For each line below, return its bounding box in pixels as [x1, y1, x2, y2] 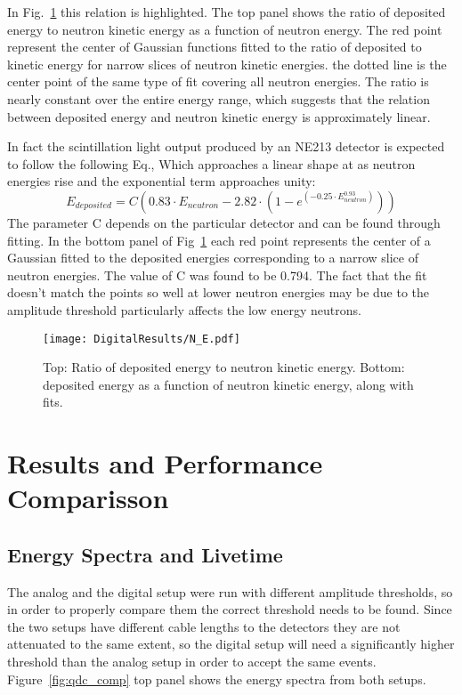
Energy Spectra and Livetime [7, 540, 283, 568]
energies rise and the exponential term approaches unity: [7, 172, 316, 190]
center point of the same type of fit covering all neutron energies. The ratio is [7, 72, 429, 91]
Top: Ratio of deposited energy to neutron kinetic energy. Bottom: [43, 358, 405, 376]
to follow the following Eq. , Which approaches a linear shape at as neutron [7, 154, 416, 173]
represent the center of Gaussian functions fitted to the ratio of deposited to [7, 37, 422, 56]
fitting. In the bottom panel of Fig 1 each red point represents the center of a [7, 230, 431, 249]
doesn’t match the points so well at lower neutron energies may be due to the [7, 283, 430, 302]
